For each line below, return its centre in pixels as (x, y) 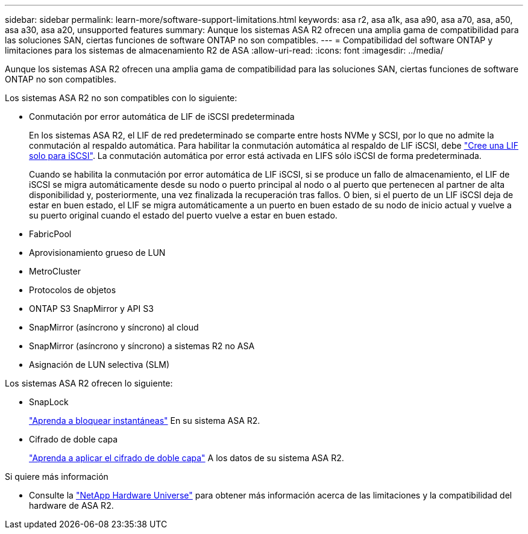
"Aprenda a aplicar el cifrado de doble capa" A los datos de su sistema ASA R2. (187, 458)
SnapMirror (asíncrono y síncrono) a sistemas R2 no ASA (142, 346)
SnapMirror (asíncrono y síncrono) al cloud (114, 327)
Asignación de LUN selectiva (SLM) (99, 365)
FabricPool (50, 234)
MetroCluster (55, 271)
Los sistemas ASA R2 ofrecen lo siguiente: (89, 383)
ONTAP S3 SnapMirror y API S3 (91, 309)
